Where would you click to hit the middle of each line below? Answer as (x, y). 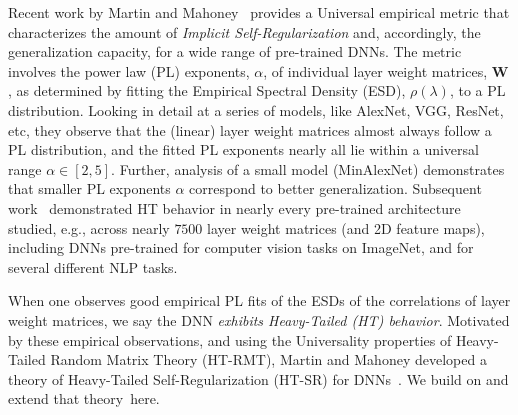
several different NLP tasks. (93, 266)
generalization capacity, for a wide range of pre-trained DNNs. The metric (235, 51)
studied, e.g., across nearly (89, 227)
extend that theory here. (84, 398)
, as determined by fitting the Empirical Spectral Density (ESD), (207, 90)
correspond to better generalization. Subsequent (335, 188)
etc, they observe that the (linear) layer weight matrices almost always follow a (250, 129)
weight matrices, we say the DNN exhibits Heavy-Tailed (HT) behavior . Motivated (259, 319)
